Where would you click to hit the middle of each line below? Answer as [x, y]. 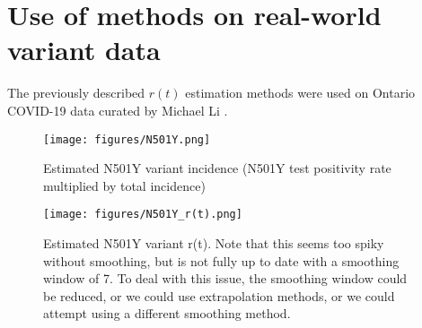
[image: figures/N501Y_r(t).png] [143, 215]
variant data [84, 50]
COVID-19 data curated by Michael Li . [118, 110]
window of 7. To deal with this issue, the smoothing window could [225, 278]
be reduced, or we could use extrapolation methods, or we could [219, 295]
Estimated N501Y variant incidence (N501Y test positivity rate [217, 168]
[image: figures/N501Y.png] [127, 139]
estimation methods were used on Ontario [300, 93]
